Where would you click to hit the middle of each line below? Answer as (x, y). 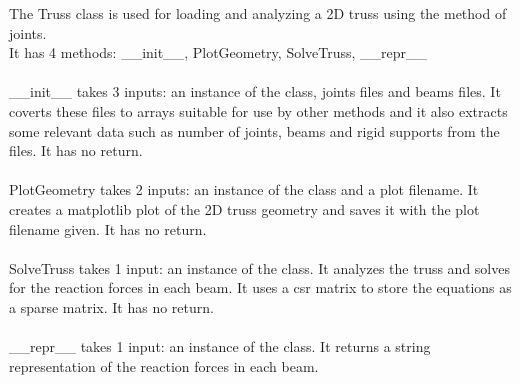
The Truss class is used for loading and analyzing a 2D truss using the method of (258, 13)
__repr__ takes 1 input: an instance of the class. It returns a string (220, 346)
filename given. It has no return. (108, 228)
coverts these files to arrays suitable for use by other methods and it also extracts (258, 110)
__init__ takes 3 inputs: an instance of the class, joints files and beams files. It (255, 91)
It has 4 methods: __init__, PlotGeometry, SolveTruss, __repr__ (218, 52)
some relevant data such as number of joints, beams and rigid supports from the (254, 130)
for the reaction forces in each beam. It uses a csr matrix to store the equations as (260, 287)
